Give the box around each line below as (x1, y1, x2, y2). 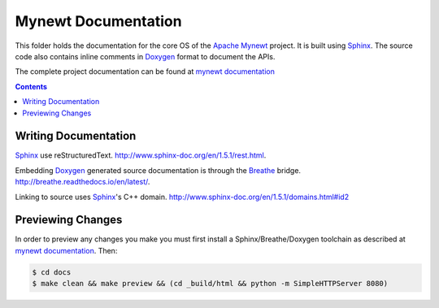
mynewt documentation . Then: (15, 245, 118, 255)
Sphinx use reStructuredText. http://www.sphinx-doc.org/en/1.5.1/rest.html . (15, 150, 267, 160)
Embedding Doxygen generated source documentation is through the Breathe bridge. (15, 165, 301, 175)
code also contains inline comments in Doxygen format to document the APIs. (15, 51, 276, 61)
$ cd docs (32, 267, 72, 276)
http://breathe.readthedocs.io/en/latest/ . (15, 177, 150, 187)
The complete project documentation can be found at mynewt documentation (15, 67, 276, 76)
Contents (15, 81, 48, 91)
